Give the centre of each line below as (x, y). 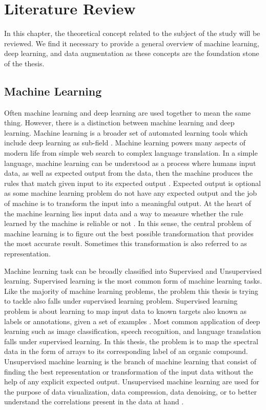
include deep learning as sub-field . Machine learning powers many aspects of (125, 143)
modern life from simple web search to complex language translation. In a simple (131, 153)
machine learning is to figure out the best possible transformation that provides (129, 233)
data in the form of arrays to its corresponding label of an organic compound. (126, 351)
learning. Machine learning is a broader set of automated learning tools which (126, 132)
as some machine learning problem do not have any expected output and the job (130, 193)
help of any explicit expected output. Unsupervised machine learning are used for (132, 381)
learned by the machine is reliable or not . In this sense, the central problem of (128, 223)
